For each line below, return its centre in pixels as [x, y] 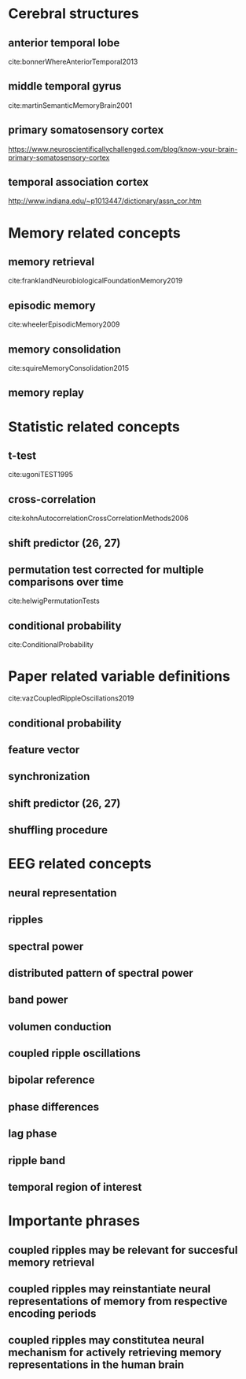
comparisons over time [66, 582]
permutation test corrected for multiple [106, 570]
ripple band [37, 1161]
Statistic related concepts [94, 427]
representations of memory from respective [118, 1301]
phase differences [54, 1107]
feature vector [44, 750]
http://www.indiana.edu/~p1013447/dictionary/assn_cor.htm [105, 201]
